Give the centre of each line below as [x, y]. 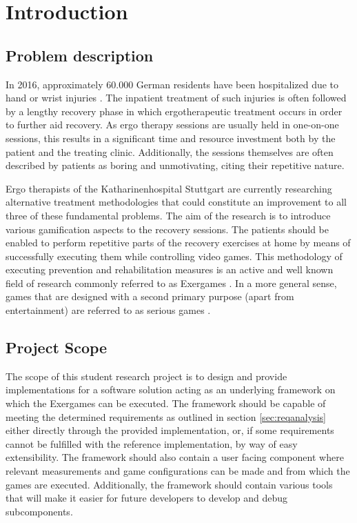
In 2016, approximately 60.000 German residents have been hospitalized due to [172, 84]
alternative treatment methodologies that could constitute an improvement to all [176, 202]
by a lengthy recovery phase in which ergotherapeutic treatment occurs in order [174, 111]
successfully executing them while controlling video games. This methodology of [174, 256]
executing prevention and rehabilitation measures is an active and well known [170, 269]
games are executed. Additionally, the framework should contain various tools [169, 484]
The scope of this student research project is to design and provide [146, 376]
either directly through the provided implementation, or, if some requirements [170, 430]
